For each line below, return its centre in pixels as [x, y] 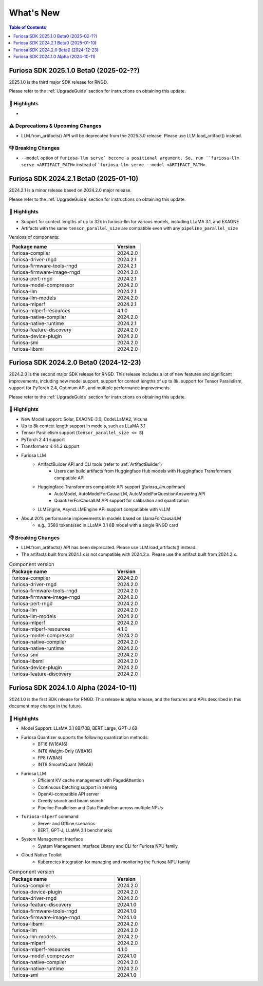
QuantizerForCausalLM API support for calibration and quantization [122, 500]
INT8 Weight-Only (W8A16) [65, 751]
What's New [35, 13]
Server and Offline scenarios [66, 823]
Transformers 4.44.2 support [50, 446]
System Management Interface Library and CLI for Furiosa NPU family [108, 846]
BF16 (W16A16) [53, 744]
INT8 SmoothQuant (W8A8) [66, 764]
